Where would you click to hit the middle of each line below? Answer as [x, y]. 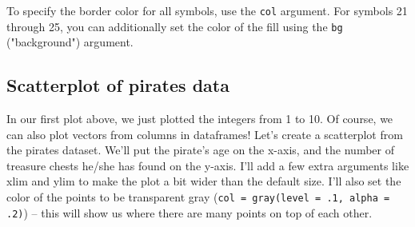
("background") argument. [70, 42]
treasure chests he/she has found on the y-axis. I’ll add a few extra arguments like [208, 165]
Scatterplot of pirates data [118, 85]
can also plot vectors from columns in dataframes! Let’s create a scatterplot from [205, 134]
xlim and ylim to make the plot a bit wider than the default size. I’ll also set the [204, 181]
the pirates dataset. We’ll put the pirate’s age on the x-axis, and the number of [200, 150]
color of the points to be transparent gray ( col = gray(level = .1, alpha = [198, 197]
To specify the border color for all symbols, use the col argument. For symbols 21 [207, 10]
